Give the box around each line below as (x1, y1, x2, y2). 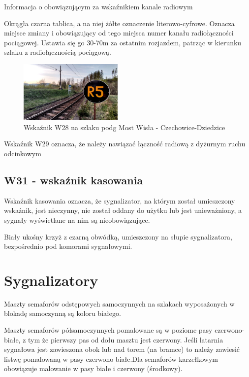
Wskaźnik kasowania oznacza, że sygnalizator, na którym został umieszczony (4, 195, 235, 206)
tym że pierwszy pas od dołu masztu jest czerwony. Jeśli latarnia (28, 334, 223, 344)
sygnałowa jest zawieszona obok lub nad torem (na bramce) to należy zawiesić (4, 344, 240, 354)
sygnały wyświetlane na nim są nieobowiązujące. (4, 214, 150, 225)
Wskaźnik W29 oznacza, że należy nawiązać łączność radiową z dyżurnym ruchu (4, 138, 246, 149)
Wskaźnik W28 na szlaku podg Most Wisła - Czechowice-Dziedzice (24, 122, 225, 132)
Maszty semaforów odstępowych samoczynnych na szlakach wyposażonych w (4, 298, 235, 308)
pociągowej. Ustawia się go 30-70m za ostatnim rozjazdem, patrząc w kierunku (4, 37, 242, 47)
